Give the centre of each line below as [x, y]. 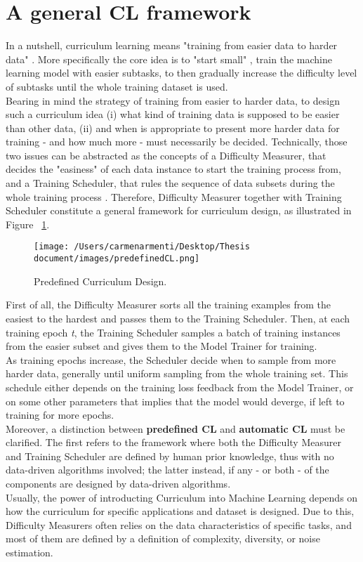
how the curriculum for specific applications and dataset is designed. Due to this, [180, 511]
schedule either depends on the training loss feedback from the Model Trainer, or [180, 387]
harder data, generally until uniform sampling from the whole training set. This [177, 373]
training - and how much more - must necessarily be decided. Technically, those [177, 142]
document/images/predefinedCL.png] [117, 259]
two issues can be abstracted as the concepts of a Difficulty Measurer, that [166, 155]
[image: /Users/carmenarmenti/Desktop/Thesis [142, 247]
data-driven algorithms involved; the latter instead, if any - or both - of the [167, 470]
